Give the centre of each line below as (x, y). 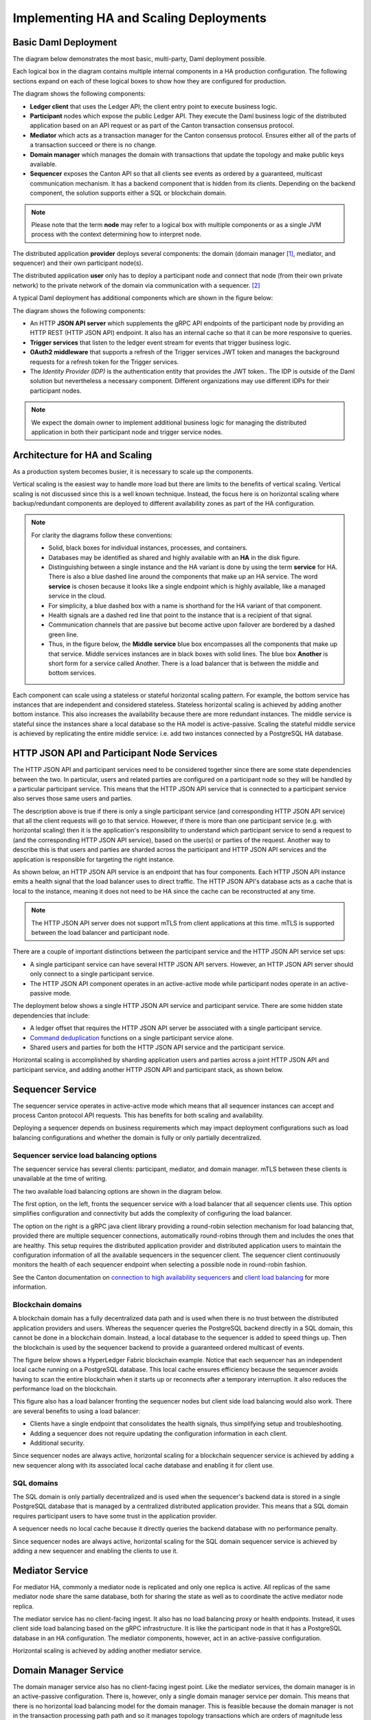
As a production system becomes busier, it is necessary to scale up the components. (133, 471)
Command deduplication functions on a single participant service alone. (132, 1038)
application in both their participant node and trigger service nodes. (127, 432)
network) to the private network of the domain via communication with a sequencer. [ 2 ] (136, 285)
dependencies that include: (51, 1015)
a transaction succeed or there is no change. (93, 145)
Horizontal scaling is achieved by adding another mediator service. (107, 1651)
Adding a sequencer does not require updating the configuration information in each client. (159, 1433)
